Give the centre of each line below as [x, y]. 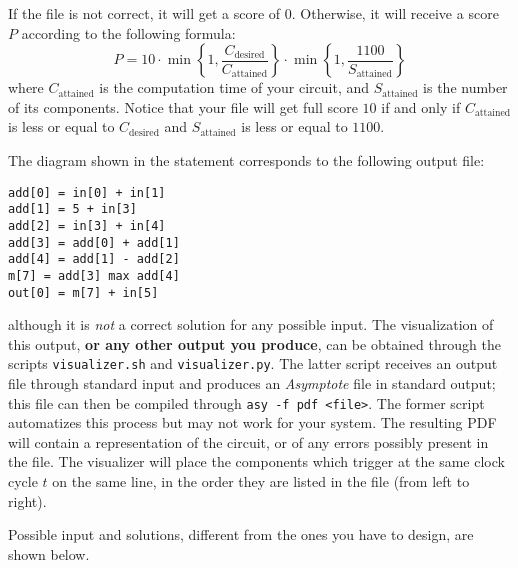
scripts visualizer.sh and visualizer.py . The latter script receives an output [253, 363]
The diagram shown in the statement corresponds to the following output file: [246, 159]
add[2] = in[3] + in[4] [87, 225]
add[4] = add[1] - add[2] [94, 259]
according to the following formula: [128, 32]
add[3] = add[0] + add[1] [94, 242]
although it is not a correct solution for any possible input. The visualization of [251, 324]
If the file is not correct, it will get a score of [144, 13]
